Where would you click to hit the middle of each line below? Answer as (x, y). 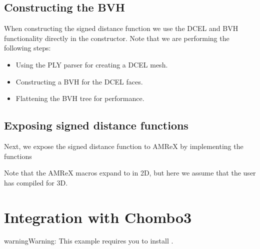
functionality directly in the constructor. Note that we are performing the (117, 38)
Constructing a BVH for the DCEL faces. (79, 81)
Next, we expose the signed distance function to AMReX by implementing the (124, 146)
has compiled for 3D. (36, 182)
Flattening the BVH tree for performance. (80, 98)
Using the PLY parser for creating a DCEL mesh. (92, 64)
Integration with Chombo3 (98, 217)
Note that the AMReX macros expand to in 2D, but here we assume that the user (130, 173)
